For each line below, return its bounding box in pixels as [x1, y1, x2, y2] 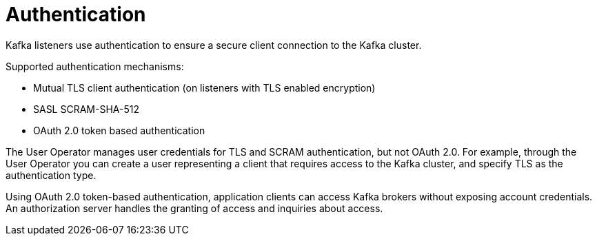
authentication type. [6, 169, 97, 181]
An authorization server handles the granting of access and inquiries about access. [6, 202, 383, 214]
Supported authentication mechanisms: [6, 60, 184, 72]
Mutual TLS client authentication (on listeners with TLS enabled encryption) [33, 81, 376, 94]
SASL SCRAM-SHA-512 [33, 103, 139, 115]
